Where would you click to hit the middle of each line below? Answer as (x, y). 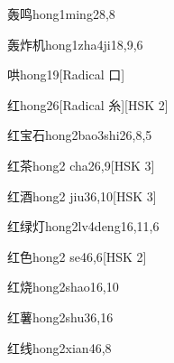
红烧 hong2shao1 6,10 (63, 287)
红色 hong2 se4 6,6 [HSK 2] (77, 256)
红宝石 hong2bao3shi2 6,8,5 (80, 135)
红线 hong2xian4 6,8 (60, 347)
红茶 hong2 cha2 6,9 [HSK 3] (81, 165)
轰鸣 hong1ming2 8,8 (61, 14)
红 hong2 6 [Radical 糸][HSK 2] (88, 104)
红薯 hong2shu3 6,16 (60, 316)
